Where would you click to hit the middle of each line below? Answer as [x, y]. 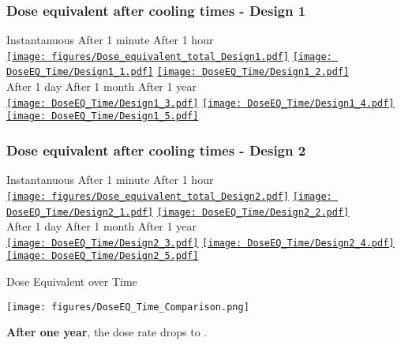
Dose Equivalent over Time [72, 281]
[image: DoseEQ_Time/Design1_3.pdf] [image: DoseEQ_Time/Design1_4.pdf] [200, 103]
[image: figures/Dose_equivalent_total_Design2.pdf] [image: [169, 196]
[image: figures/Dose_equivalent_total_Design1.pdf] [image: [169, 56]
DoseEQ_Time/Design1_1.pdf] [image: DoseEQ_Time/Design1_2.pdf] [178, 72]
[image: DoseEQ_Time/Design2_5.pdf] [103, 256]
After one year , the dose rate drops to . [107, 332]
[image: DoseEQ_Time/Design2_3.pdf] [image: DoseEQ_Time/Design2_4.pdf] [200, 243]
